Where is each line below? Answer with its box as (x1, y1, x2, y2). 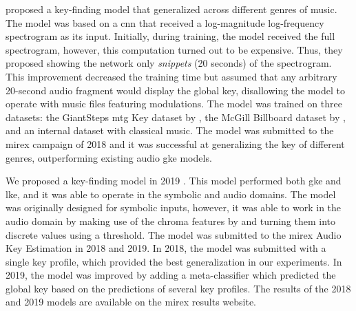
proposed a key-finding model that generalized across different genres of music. (6, 2, 337, 16)
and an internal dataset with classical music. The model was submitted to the (6, 123, 334, 138)
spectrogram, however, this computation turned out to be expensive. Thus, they (6, 42, 343, 56)
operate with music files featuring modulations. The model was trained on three (6, 96, 342, 111)
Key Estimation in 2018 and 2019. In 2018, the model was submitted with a (6, 241, 326, 255)
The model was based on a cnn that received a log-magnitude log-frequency (6, 15, 324, 30)
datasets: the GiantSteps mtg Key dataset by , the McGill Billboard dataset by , (6, 109, 346, 124)
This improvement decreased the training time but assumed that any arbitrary (6, 69, 337, 83)
